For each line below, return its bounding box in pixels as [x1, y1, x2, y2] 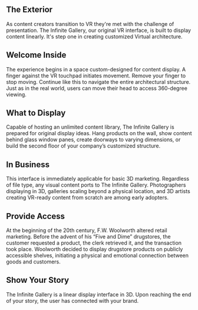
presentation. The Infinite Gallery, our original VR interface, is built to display [6, 27, 192, 34]
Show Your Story [6, 275, 70, 285]
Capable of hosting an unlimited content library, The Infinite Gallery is [6, 123, 175, 130]
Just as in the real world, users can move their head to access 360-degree [6, 84, 187, 92]
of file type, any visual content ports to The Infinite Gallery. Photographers [6, 181, 186, 188]
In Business [6, 159, 50, 169]
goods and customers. [6, 258, 61, 265]
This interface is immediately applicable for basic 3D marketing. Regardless [6, 175, 190, 182]
